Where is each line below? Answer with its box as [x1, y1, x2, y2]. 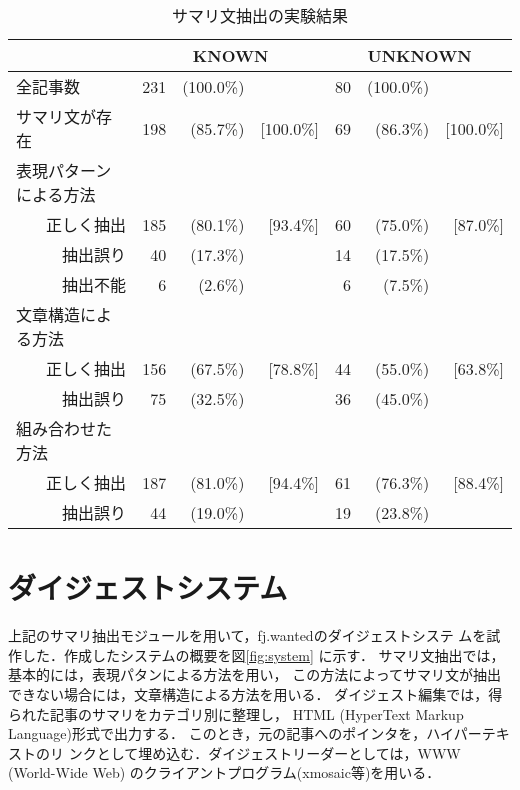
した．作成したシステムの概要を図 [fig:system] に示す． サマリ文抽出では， [21, 644, 505, 665]
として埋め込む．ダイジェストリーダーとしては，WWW [96, 742, 461, 763]
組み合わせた [16, 417, 113, 440]
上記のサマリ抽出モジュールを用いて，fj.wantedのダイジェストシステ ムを [8, 625, 487, 646]
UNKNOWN [367, 44, 472, 67]
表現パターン [16, 159, 112, 182]
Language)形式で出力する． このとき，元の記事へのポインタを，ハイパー [8, 723, 482, 744]
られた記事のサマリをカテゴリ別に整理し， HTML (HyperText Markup [8, 703, 464, 724]
